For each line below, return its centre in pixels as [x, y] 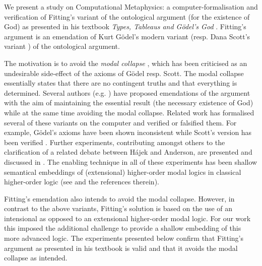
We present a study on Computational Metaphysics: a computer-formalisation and [131, 7]
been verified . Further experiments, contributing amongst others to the [115, 142]
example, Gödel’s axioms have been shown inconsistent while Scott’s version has [128, 132]
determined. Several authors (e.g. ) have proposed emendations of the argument [127, 92]
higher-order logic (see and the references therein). [82, 182]
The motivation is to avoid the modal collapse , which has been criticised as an [126, 63]
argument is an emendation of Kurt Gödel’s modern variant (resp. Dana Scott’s [127, 36]
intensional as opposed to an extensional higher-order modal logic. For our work [127, 218]
